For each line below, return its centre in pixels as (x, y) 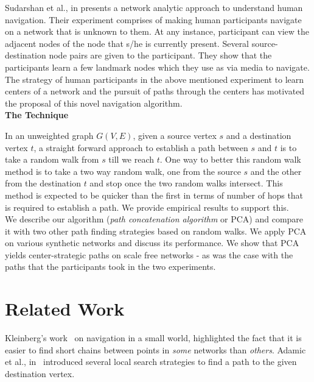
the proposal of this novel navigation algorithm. (94, 103)
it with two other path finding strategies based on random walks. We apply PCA (156, 231)
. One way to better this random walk (230, 159)
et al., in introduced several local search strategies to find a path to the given (151, 362)
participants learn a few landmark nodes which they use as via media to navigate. (157, 67)
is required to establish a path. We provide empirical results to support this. (147, 207)
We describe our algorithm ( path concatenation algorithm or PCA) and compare (154, 219)
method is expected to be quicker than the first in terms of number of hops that (154, 195)
